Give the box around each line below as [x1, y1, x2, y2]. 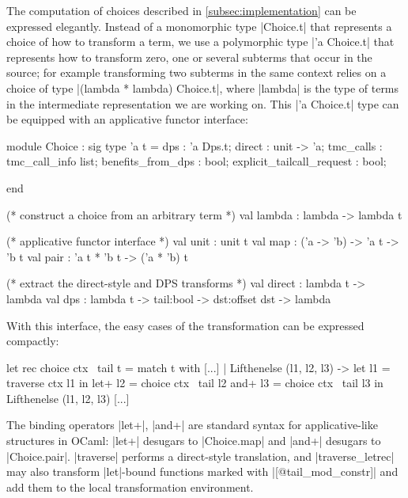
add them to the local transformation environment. [6, 478, 254, 495]
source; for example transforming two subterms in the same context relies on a [6, 64, 387, 81]
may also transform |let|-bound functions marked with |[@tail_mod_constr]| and [6, 463, 399, 480]
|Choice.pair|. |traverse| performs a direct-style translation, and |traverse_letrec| [6, 447, 395, 464]
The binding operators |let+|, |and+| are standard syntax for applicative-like [6, 416, 378, 433]
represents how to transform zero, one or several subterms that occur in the [6, 48, 372, 65]
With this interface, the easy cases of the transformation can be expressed [6, 317, 365, 333]
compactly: [6, 333, 59, 349]
